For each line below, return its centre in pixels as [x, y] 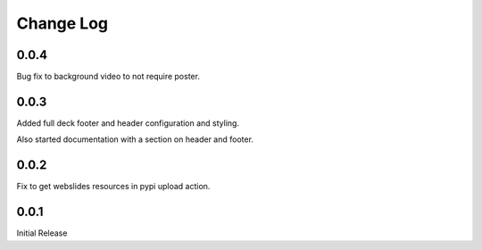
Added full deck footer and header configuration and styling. [128, 123]
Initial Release [42, 233]
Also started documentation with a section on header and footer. [135, 139]
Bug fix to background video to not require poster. [108, 77]
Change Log [62, 23]
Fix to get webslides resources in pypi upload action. [113, 187]
